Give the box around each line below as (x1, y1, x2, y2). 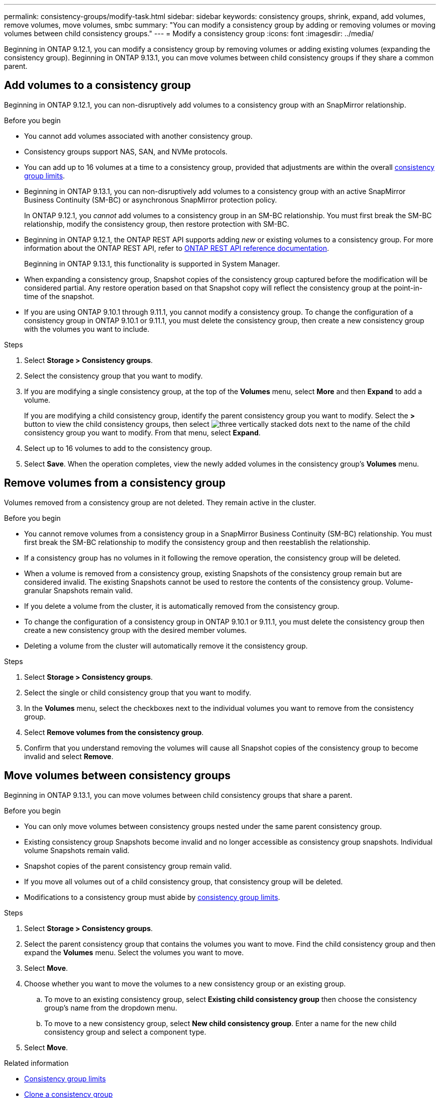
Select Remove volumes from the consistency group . (24, 727, 204, 737)
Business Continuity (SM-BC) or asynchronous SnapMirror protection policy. (24, 195, 277, 204)
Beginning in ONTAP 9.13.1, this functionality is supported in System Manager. (24, 259, 280, 268)
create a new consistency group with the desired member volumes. (24, 625, 247, 634)
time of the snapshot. (24, 292, 94, 301)
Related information (4, 1058, 69, 1067)
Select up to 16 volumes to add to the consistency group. (24, 443, 212, 452)
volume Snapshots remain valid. (24, 846, 130, 855)
